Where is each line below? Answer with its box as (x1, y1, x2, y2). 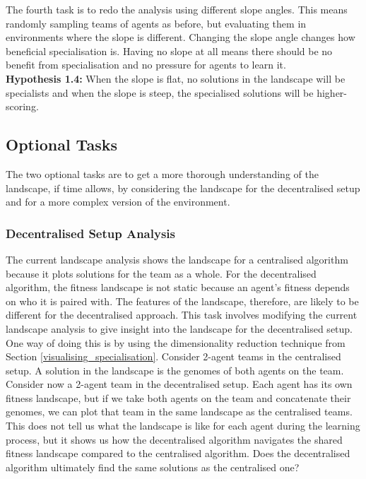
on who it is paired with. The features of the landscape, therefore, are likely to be (6, 293, 359, 308)
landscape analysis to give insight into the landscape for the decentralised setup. (6, 321, 353, 336)
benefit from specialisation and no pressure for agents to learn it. (6, 57, 286, 72)
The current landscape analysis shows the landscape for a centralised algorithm (6, 252, 348, 266)
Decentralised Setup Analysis (6, 224, 175, 242)
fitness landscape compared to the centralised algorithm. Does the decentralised (6, 446, 350, 461)
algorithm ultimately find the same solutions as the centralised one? (6, 459, 300, 474)
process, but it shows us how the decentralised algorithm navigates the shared (6, 432, 343, 447)
